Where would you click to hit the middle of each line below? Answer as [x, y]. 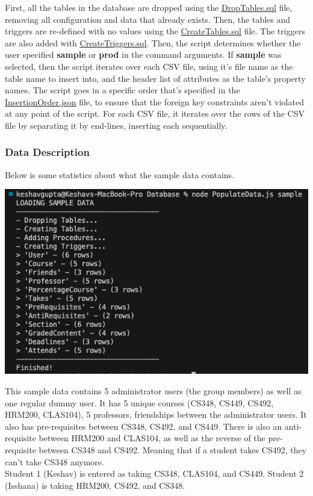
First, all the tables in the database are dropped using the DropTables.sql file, [149, 7]
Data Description [47, 152]
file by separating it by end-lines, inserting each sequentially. [116, 125]
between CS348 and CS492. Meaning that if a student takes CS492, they [173, 450]
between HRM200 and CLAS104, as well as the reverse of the [152, 438]
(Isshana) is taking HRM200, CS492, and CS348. [95, 485]
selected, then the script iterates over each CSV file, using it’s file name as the [149, 66]
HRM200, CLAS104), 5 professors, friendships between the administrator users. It [156, 414]
